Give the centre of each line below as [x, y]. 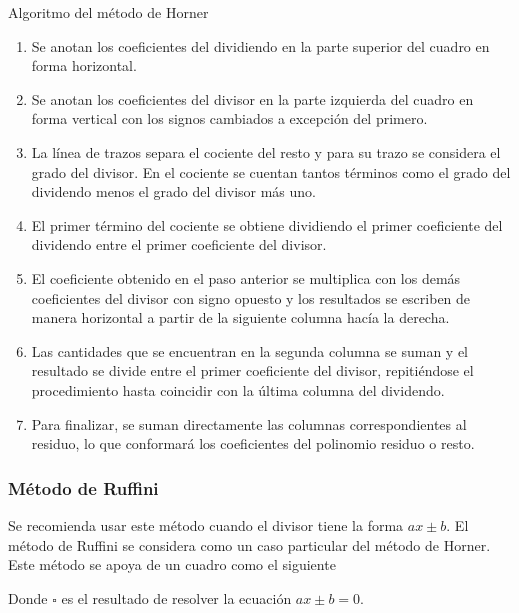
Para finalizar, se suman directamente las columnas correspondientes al [249, 423]
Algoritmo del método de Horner [108, 12]
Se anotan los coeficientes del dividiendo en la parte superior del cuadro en [260, 45]
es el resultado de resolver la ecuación [176, 597]
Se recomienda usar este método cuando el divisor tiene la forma [206, 524]
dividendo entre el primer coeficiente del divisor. [179, 244]
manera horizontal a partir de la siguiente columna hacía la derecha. [240, 317]
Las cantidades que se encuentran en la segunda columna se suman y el [249, 350]
